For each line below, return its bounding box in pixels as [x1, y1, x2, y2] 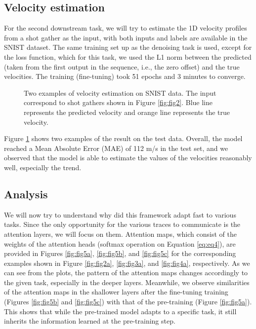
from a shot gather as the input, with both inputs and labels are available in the [4, 32, 248, 42]
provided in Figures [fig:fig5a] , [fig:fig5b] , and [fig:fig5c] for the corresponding [4, 248, 236, 258]
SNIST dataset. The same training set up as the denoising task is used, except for [4, 42, 252, 52]
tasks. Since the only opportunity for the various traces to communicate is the [4, 219, 241, 229]
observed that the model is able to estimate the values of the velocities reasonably [4, 152, 252, 163]
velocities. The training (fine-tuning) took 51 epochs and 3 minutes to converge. [4, 71, 246, 81]
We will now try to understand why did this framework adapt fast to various [4, 209, 236, 219]
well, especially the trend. [4, 162, 82, 172]
